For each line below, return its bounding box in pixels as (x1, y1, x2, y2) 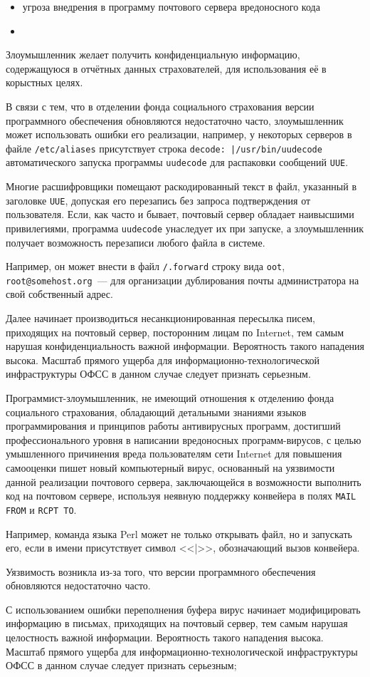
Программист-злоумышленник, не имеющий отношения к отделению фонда (6, 391, 334, 405)
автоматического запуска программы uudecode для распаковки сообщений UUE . (6, 155, 349, 170)
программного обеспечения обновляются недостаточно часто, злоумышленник (6, 113, 344, 128)
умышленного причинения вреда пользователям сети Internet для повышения (6, 446, 342, 461)
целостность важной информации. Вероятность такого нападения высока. (6, 630, 324, 645)
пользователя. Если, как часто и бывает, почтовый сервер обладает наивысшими (6, 207, 354, 222)
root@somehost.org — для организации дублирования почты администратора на (6, 272, 359, 287)
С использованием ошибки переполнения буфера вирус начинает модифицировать (6, 601, 361, 616)
